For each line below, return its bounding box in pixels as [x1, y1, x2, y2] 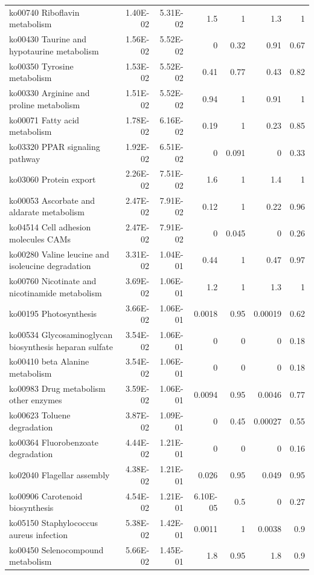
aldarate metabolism [9, 206, 85, 218]
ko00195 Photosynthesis [9, 307, 97, 320]
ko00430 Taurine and [9, 33, 87, 45]
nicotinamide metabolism [9, 286, 102, 299]
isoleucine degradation [9, 259, 91, 272]
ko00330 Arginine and [9, 86, 90, 99]
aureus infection [9, 528, 68, 541]
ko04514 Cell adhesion [9, 221, 91, 233]
